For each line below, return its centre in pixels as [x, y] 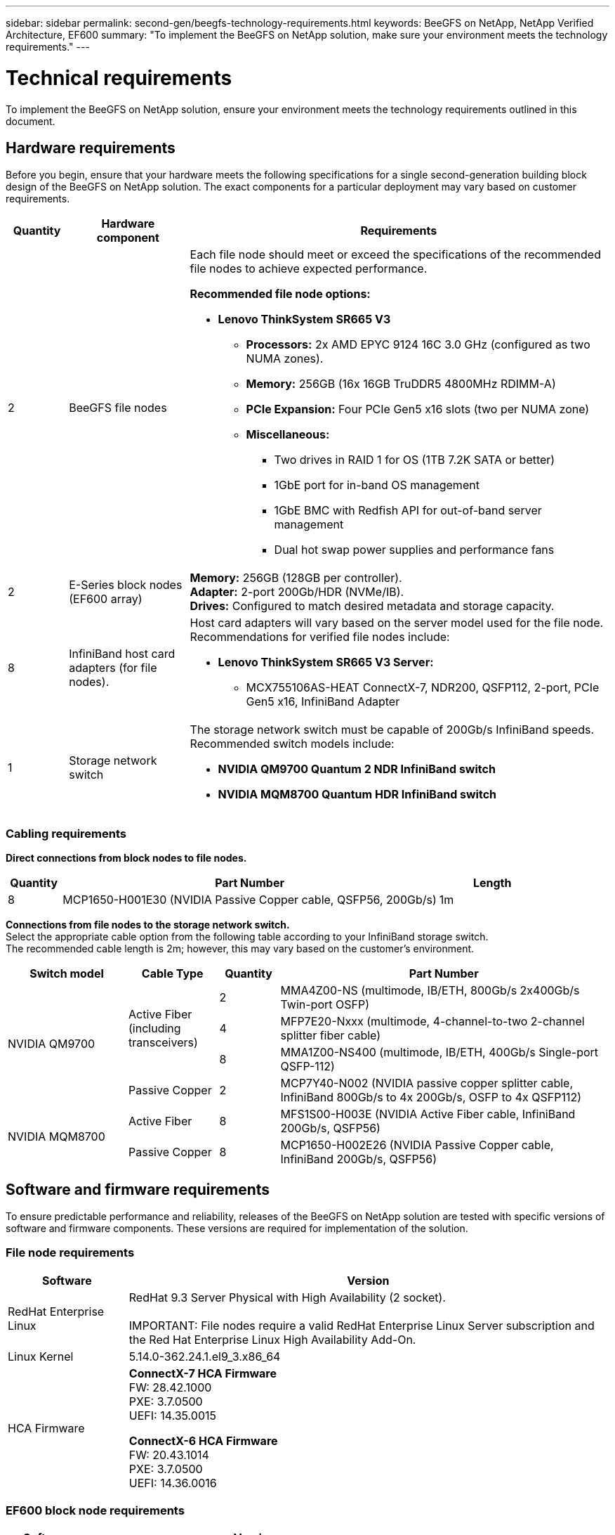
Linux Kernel [41, 1356]
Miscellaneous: [288, 435]
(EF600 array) [106, 599]
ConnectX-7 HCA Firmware [203, 1373]
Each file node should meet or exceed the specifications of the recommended [395, 255]
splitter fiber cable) [331, 1036]
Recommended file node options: [280, 294]
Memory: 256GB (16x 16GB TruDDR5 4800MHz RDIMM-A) [401, 384]
